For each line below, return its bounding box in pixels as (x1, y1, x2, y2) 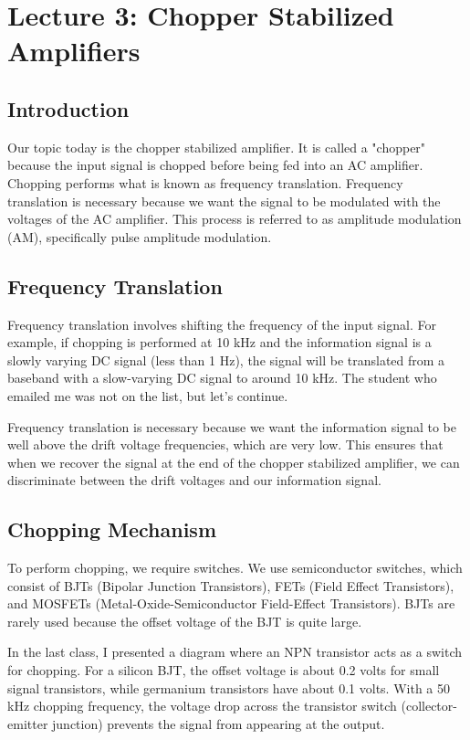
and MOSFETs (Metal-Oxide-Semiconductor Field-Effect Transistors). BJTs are (7, 594, 455, 613)
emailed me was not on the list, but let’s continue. (7, 386, 288, 405)
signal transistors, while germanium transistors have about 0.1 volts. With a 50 (7, 678, 450, 697)
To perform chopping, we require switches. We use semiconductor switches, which (7, 558, 463, 577)
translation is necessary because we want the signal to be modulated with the (7, 191, 441, 210)
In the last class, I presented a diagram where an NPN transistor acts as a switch (7, 642, 463, 661)
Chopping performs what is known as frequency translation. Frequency (7, 173, 403, 192)
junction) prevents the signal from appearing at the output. (52, 714, 385, 733)
